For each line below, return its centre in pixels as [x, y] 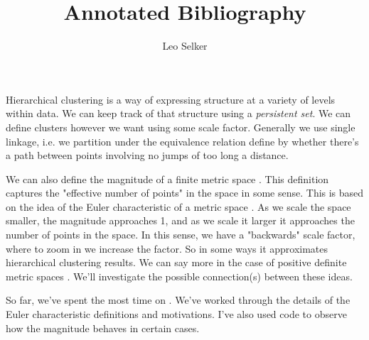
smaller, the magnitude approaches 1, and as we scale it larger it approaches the [180, 220]
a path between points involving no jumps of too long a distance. [147, 155]
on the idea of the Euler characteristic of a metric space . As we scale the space [178, 206]
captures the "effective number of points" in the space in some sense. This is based [185, 193]
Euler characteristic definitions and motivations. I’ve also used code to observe [176, 314]
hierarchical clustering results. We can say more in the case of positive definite [176, 262]
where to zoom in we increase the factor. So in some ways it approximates [167, 248]
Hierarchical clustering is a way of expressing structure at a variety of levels [171, 99]
